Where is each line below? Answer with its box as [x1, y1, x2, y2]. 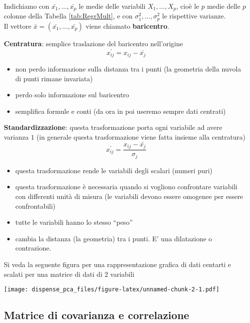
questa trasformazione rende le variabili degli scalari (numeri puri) [15, 165, 213, 175]
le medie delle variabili [79, 1, 146, 11]
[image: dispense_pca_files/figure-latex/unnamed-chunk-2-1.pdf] [4, 286, 219, 293]
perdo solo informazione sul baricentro [15, 90, 129, 100]
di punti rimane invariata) [15, 73, 93, 83]
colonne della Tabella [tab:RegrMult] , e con [4, 11, 133, 21]
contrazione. [15, 243, 51, 253]
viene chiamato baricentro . [85, 20, 169, 31]
